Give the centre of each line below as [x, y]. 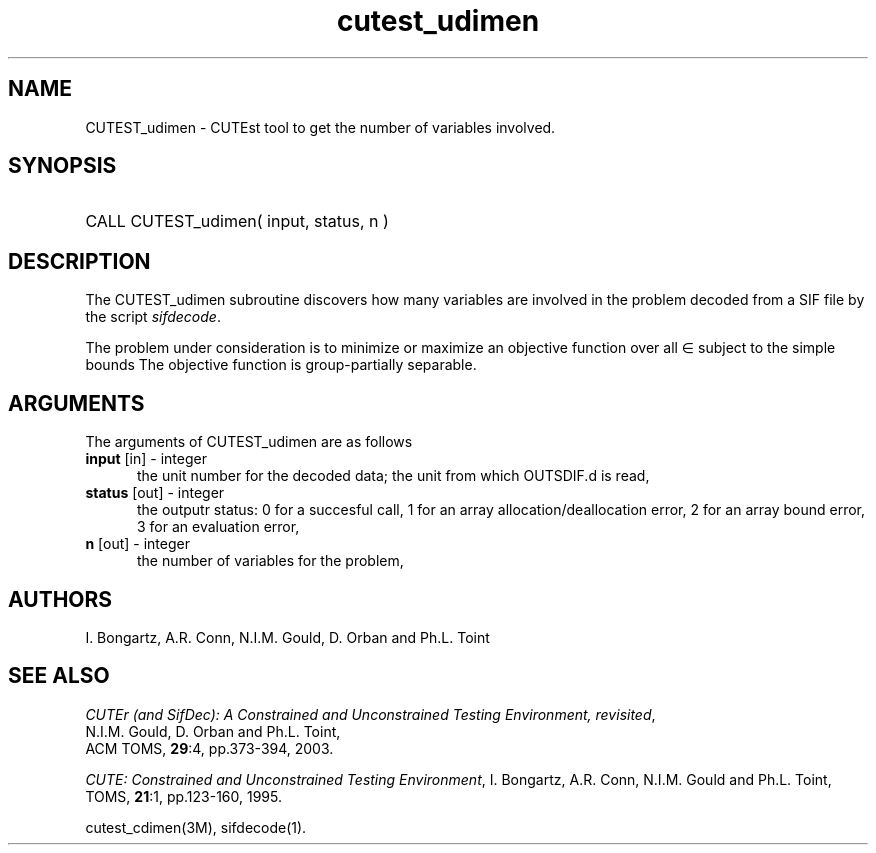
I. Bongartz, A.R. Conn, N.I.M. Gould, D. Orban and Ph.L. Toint [287, 637]
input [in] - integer [146, 459]
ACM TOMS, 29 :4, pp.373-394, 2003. [209, 748]
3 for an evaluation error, [218, 527]
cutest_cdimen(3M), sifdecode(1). [196, 827]
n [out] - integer [137, 544]
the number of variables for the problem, [270, 561]
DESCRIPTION [79, 261]
